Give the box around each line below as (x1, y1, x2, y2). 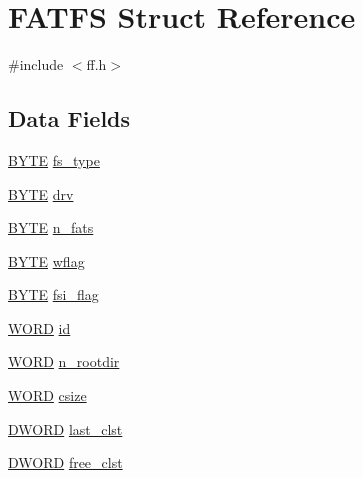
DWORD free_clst (8, 452, 123, 473)
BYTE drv (8, 183, 74, 204)
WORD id (8, 317, 71, 338)
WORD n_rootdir (8, 351, 120, 372)
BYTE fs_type (8, 149, 100, 170)
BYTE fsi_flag (8, 284, 99, 305)
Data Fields (8, 103, 131, 134)
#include (8, 54, 64, 75)
